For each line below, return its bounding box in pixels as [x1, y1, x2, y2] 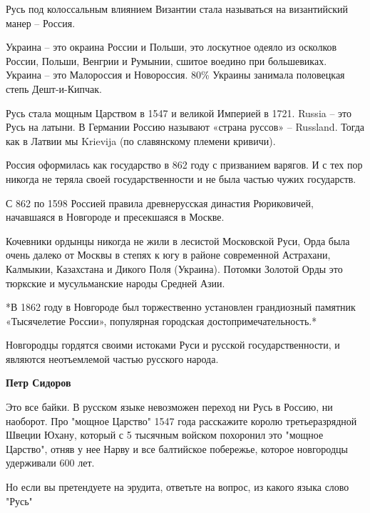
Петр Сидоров [6, 375, 71, 390]
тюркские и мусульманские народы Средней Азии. [6, 275, 225, 290]
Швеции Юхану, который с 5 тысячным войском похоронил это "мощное [6, 427, 324, 442]
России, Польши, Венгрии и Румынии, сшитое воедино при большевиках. [6, 53, 327, 68]
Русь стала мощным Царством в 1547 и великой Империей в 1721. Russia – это [6, 105, 352, 120]
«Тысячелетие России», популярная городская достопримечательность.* [6, 313, 317, 328]
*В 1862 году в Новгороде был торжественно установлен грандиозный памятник [6, 299, 356, 314]
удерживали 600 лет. [6, 455, 95, 470]
